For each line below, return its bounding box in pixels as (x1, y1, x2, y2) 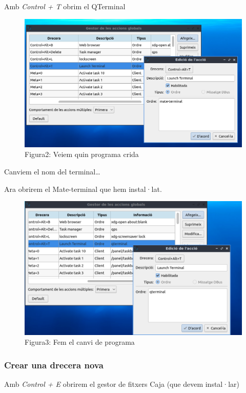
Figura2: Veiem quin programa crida (25, 149, 139, 160)
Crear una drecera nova (4, 358, 104, 371)
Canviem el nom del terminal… (4, 166, 100, 176)
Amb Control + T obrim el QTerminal (4, 1, 126, 11)
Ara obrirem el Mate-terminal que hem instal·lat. (4, 183, 162, 194)
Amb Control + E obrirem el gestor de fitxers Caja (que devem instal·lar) (4, 379, 239, 389)
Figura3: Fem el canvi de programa (25, 337, 135, 347)
